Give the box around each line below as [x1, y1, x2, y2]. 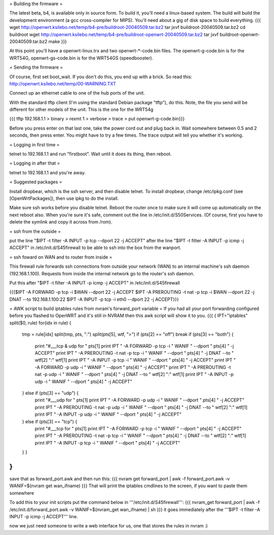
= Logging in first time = [9, 141, 60, 147]
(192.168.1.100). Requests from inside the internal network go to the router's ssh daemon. [9, 270, 195, 276]
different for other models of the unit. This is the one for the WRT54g [9, 107, 154, 113]
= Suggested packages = [9, 179, 62, 185]
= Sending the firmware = [9, 64, 63, 71]
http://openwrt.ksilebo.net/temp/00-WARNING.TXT [9, 80, 116, 86]
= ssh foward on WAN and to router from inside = [9, 254, 113, 260]
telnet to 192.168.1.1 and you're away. [9, 169, 86, 175]
